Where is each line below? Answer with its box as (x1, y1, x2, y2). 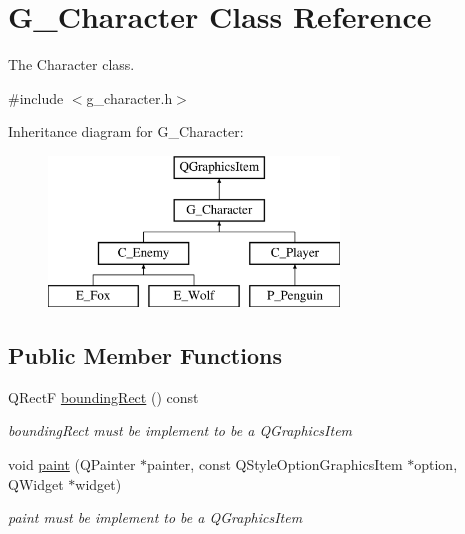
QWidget (8, 473, 64, 494)
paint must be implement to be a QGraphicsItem (8, 507, 303, 528)
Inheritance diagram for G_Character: (8, 121, 244, 142)
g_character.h (86, 87, 173, 108)
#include (8, 87, 64, 108)
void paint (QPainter (8, 454, 136, 475)
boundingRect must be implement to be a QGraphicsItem (8, 420, 353, 441)
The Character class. (8, 54, 135, 75)
